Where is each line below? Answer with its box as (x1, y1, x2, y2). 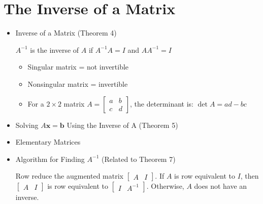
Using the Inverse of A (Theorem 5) (67, 119, 178, 130)
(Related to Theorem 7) (101, 153, 176, 164)
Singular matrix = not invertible (27, 61, 129, 72)
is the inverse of (30, 44, 79, 55)
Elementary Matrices (15, 137, 81, 147)
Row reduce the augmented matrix (15, 171, 123, 181)
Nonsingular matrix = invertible (27, 78, 128, 89)
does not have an (194, 181, 247, 191)
